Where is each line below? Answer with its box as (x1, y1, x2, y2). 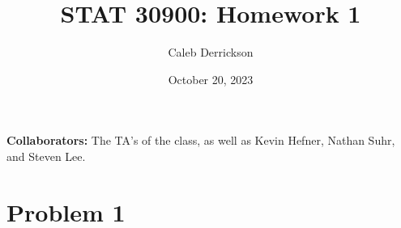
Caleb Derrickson (168, 44, 254, 61)
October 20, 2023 (168, 70, 254, 87)
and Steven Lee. (6, 147, 86, 164)
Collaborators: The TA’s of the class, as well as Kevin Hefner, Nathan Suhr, (6, 132, 395, 149)
